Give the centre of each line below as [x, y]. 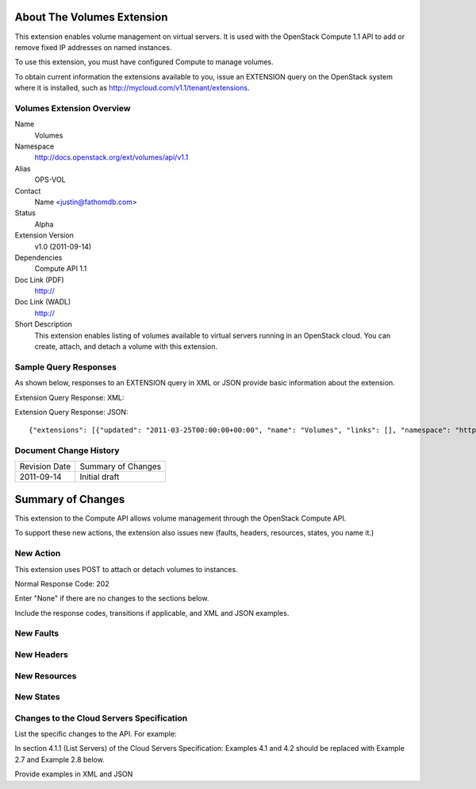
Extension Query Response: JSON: [71, 412]
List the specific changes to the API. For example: [96, 734]
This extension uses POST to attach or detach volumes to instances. [126, 569]
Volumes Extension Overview [73, 108]
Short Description [44, 324]
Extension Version [44, 235]
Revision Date [45, 466]
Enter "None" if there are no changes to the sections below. [112, 598]
